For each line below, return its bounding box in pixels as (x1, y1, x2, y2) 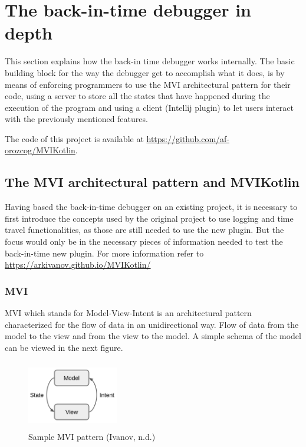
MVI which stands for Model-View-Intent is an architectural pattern (5, 307, 252, 319)
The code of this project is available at (5, 132, 144, 144)
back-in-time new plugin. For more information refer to (5, 246, 204, 259)
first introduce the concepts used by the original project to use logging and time (5, 212, 294, 224)
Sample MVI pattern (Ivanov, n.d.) (28, 430, 156, 443)
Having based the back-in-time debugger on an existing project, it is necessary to (5, 201, 298, 213)
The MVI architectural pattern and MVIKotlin (5, 173, 300, 191)
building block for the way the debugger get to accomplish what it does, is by (5, 66, 285, 78)
